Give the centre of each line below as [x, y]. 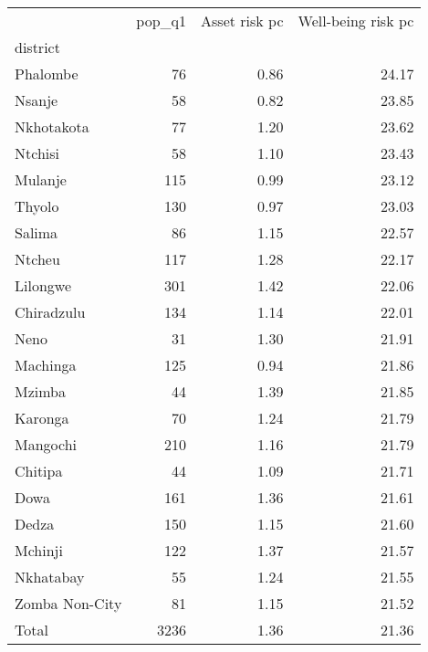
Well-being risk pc [356, 21]
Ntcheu [37, 259]
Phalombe [47, 74]
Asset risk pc [242, 21]
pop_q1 [162, 21]
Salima [37, 232]
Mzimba [41, 391]
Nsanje [37, 100]
